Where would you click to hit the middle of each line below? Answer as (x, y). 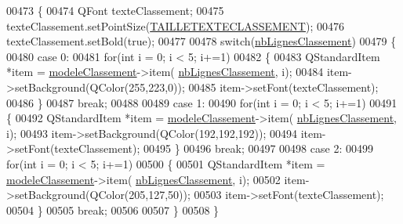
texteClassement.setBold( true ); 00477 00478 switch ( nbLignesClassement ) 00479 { (201, 41)
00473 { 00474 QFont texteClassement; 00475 (115, 10)
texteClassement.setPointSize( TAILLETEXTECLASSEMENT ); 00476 (175, 25)
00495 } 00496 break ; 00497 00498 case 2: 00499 (258, 148)
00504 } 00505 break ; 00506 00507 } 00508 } (113, 210)
